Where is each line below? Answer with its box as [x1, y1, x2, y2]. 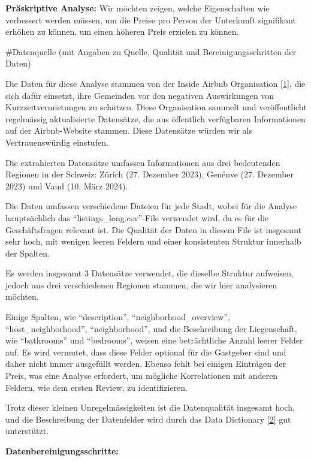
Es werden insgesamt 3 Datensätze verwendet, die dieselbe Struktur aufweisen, [5, 267, 294, 279]
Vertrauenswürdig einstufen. [5, 135, 108, 148]
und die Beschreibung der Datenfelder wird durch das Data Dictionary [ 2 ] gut [5, 412, 291, 425]
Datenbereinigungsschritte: [5, 445, 119, 457]
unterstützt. [5, 424, 49, 437]
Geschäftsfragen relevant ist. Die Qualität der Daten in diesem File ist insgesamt [5, 223, 302, 236]
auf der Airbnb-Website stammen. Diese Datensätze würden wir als [5, 124, 252, 137]
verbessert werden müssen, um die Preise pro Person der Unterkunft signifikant [5, 13, 297, 26]
